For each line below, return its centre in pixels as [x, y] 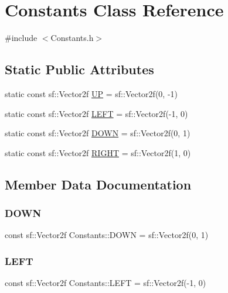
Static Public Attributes [79, 69]
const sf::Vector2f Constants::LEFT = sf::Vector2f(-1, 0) [106, 283]
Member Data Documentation [98, 184]
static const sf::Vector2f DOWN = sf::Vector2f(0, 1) [98, 133]
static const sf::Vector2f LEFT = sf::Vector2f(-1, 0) [96, 113]
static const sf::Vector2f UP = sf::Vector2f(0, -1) [91, 93]
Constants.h [72, 38]
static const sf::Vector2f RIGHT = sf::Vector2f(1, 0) [98, 152]
